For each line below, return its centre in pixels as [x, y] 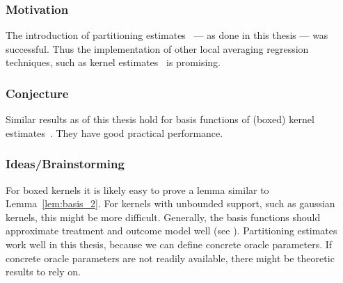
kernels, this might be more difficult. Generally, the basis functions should [163, 217]
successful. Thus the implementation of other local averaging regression [157, 48]
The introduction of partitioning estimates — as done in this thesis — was [167, 35]
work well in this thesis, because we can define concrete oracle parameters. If [169, 244]
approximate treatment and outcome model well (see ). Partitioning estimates [171, 231]
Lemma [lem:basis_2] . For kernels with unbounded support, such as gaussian [170, 203]
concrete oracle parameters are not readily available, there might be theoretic [170, 258]
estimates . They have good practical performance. [114, 132]
